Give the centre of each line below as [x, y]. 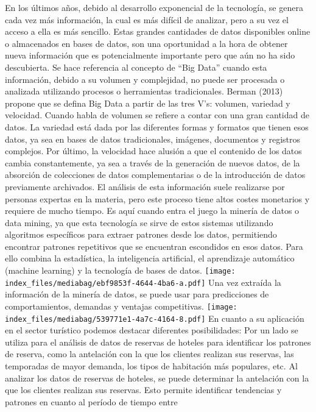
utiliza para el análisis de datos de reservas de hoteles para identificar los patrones [158, 342]
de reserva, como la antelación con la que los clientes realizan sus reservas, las [149, 354]
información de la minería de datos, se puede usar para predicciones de [137, 294]
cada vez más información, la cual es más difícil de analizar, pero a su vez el [147, 19]
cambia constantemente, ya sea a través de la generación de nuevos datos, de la [153, 162]
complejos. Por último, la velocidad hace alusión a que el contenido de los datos [153, 151]
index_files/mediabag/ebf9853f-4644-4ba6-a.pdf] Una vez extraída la [143, 282]
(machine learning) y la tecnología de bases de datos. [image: [120, 270]
